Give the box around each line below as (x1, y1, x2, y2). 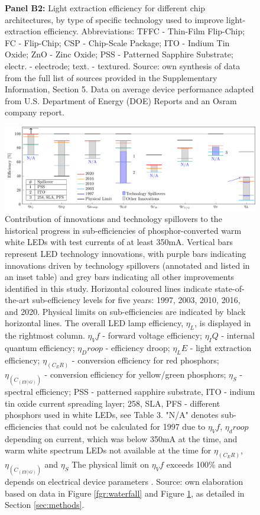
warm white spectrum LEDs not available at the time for (5, 444, 212, 456)
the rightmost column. (5, 329, 85, 342)
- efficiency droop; (105, 342, 170, 354)
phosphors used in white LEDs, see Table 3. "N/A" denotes (5, 408, 219, 421)
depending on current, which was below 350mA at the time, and (5, 432, 238, 445)
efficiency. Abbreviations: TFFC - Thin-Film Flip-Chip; (44, 25, 245, 37)
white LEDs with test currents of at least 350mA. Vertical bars (5, 236, 233, 248)
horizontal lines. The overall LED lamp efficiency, (5, 317, 184, 329)
